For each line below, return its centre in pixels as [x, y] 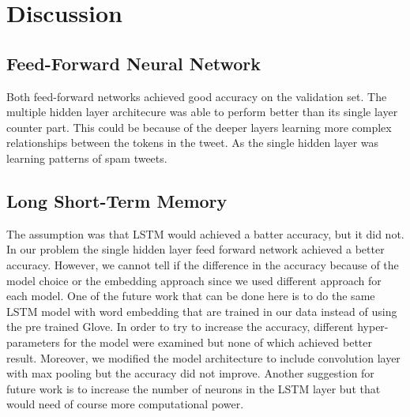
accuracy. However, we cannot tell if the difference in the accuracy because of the [203, 264]
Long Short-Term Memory [117, 200]
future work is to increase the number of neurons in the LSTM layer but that [194, 388]
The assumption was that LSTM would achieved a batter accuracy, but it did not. [205, 233]
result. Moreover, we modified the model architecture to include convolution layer [203, 357]
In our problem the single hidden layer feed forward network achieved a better [196, 249]
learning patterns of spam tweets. [87, 158]
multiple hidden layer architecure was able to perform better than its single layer [202, 112]
